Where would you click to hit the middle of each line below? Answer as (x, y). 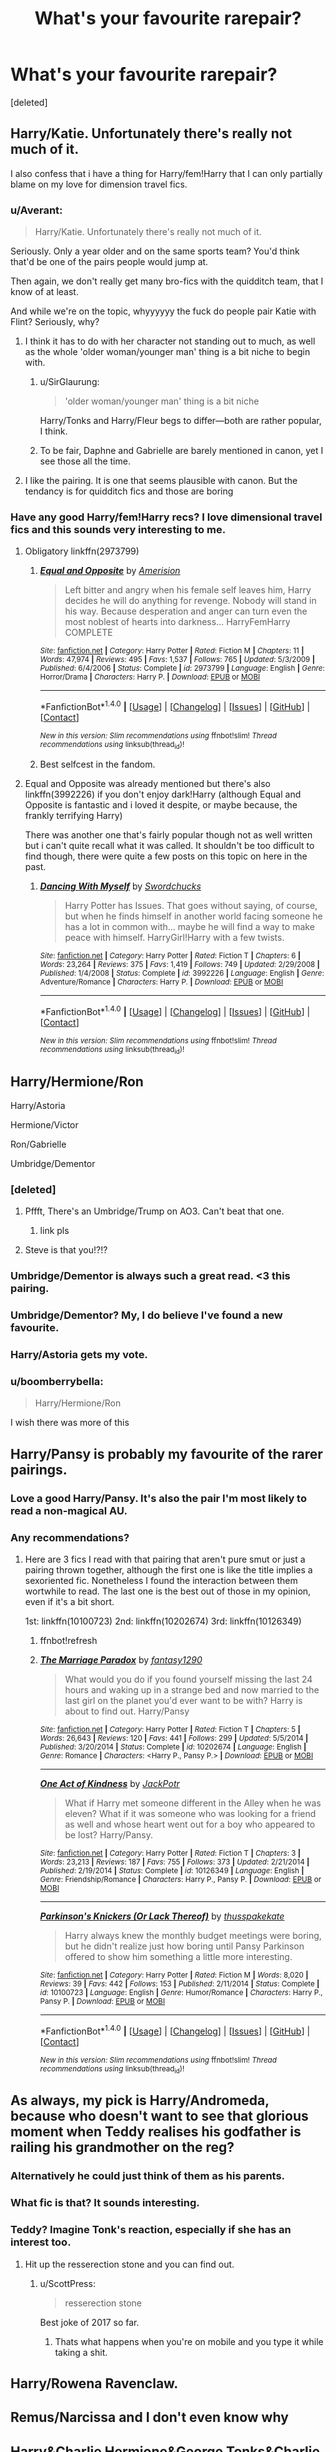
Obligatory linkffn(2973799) (82, 551)
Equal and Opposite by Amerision (110, 571)
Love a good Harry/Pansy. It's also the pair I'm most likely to (158, 1498)
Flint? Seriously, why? (55, 322)
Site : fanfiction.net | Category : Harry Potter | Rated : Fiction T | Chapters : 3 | (170, 1853)
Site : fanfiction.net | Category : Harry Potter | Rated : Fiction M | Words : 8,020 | (174, 1975)
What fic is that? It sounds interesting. (105, 2203)
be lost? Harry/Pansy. (109, 1835)
